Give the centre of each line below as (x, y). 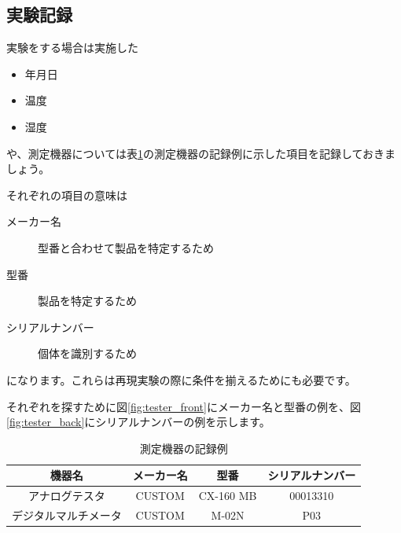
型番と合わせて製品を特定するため (126, 247)
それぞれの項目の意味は (67, 195)
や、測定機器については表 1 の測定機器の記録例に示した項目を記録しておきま (201, 153)
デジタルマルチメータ (67, 515)
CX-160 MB (228, 496)
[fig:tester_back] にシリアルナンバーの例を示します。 (138, 422)
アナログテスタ (67, 496)
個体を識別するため (87, 353)
